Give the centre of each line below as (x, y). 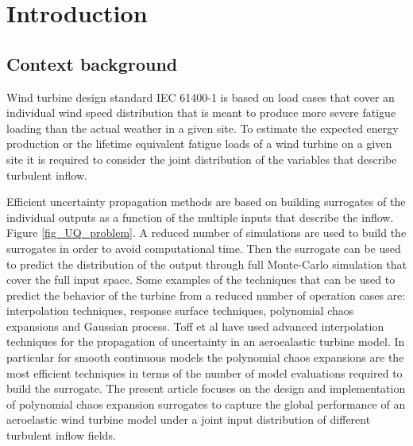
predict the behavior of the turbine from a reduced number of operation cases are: (206, 295)
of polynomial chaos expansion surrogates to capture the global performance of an (206, 403)
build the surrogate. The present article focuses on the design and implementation (206, 388)
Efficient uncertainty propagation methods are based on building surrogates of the (206, 202)
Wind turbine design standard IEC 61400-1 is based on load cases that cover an (201, 97)
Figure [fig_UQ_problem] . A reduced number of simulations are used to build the (206, 233)
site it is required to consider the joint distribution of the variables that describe (202, 159)
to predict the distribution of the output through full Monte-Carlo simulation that (207, 264)
